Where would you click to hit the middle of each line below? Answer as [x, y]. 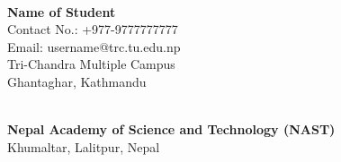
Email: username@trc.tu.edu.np [94, 46]
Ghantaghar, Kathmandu [77, 81]
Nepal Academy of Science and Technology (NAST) [171, 129]
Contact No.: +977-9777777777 [93, 29]
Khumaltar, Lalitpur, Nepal [84, 146]
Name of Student [62, 11]
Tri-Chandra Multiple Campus [91, 64]
